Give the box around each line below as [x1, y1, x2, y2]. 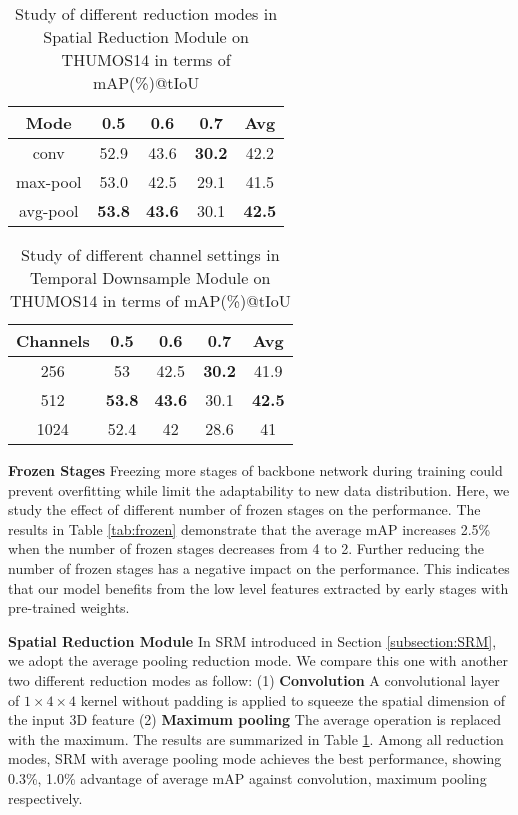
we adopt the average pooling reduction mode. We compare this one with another [8, 650, 508, 671]
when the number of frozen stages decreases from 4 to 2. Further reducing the [8, 538, 484, 559]
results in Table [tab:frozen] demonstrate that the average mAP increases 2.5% [8, 518, 491, 539]
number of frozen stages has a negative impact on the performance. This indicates [8, 557, 510, 578]
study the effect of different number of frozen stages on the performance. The [8, 499, 481, 520]
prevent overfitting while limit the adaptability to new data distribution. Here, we [8, 479, 510, 500]
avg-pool [18, 199, 79, 222]
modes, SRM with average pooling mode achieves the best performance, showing [8, 748, 502, 769]
